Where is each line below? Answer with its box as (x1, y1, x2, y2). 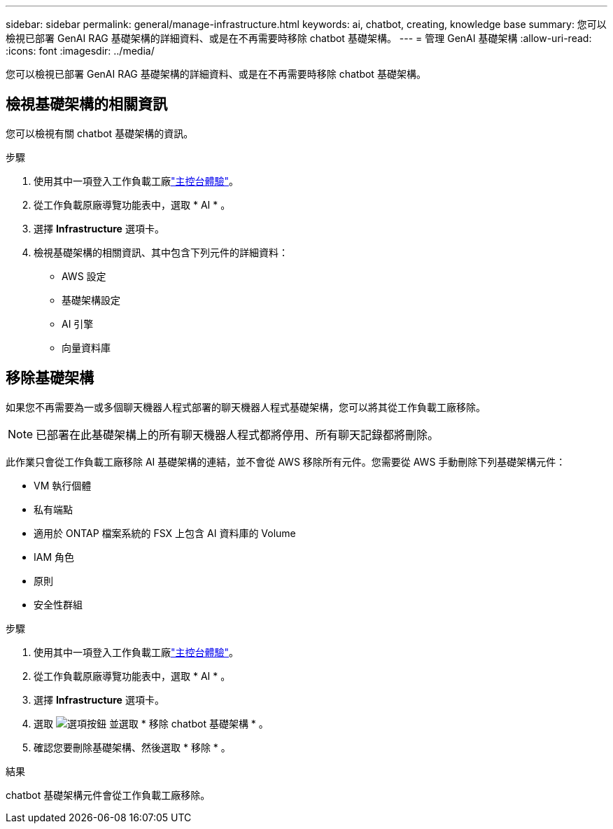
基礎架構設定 (62, 293, 120, 306)
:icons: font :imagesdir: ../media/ (6, 45, 155, 57)
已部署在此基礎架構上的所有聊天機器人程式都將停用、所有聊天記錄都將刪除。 (36, 427, 439, 442)
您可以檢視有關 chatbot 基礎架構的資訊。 (6, 127, 194, 139)
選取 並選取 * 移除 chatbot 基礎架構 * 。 (34, 717, 269, 730)
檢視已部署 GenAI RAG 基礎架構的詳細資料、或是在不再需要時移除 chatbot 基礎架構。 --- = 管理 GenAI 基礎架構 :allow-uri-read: (6, 32, 592, 44)
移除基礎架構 (6, 369, 94, 387)
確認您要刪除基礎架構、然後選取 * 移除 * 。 (34, 741, 231, 753)
